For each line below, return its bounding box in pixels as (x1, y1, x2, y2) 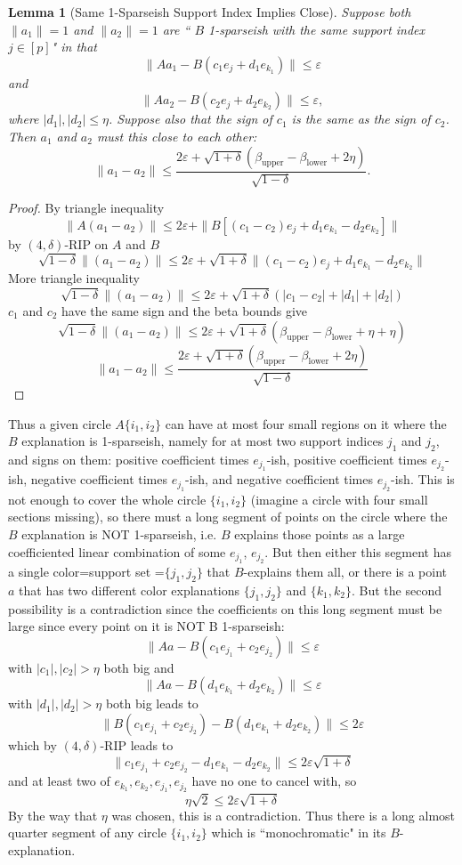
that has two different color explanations (19, 580, 240, 599)
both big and (103, 658, 174, 676)
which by (8, 735, 57, 754)
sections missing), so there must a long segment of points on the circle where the (8, 507, 448, 526)
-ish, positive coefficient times (266, 449, 427, 468)
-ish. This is (391, 470, 455, 489)
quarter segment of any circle (8, 823, 166, 842)
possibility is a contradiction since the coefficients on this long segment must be (8, 599, 442, 618)
